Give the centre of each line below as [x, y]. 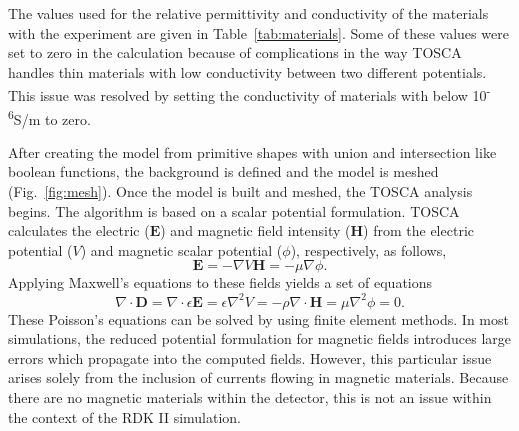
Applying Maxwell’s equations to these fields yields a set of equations [220, 282]
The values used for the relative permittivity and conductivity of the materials [248, 13]
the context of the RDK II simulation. [125, 416]
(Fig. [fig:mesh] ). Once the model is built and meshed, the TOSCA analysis [240, 191]
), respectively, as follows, [368, 249]
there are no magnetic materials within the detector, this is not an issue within [250, 396]
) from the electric [418, 230]
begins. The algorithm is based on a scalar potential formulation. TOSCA [234, 210]
